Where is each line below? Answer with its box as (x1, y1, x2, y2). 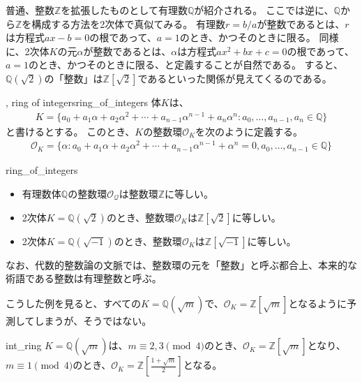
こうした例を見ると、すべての (6, 295, 141, 310)
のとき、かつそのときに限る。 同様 (179, 30, 339, 45)
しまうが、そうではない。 (34, 313, 152, 328)
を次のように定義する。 (195, 124, 303, 138)
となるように (288, 295, 347, 310)
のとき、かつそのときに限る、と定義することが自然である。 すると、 (29, 57, 344, 72)
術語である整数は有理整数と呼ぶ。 (6, 271, 162, 286)
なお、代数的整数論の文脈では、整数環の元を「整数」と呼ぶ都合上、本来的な (6, 257, 357, 272)
